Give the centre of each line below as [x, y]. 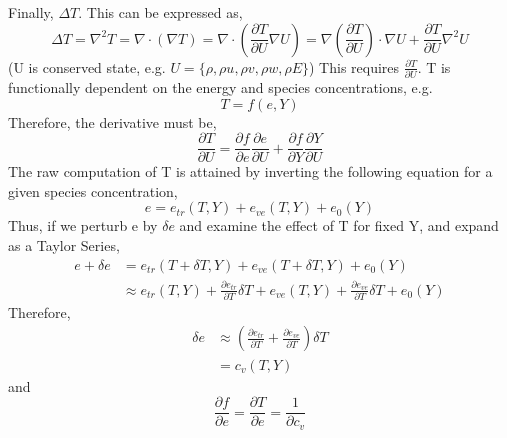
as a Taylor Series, [64, 244]
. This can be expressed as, [160, 12]
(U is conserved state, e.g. [87, 66]
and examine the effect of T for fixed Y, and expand [339, 225]
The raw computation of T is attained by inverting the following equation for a [250, 171]
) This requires [354, 66]
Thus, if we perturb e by [83, 225]
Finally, [31, 12]
